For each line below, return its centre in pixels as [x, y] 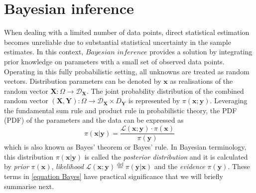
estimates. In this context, [44, 52]
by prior [16, 166]
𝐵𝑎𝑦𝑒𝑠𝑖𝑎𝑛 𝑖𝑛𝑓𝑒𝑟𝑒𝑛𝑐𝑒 [116, 53]
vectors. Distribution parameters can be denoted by [83, 81]
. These [239, 166]
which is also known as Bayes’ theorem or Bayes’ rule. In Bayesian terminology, [125, 147]
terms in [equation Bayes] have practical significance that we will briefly [114, 176]
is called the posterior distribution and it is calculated [166, 156]
